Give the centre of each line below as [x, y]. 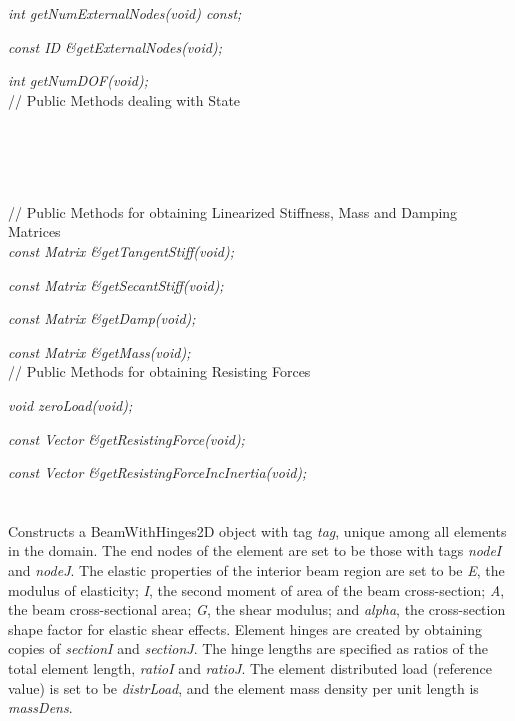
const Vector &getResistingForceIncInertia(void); [157, 472]
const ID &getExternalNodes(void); [115, 46]
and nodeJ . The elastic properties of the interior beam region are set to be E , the [256, 570]
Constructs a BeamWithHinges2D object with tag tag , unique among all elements [257, 530]
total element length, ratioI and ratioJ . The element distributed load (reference [250, 668]
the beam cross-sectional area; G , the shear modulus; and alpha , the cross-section [257, 609]
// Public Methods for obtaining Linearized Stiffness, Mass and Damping [233, 211]
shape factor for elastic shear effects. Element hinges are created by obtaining [245, 628]
